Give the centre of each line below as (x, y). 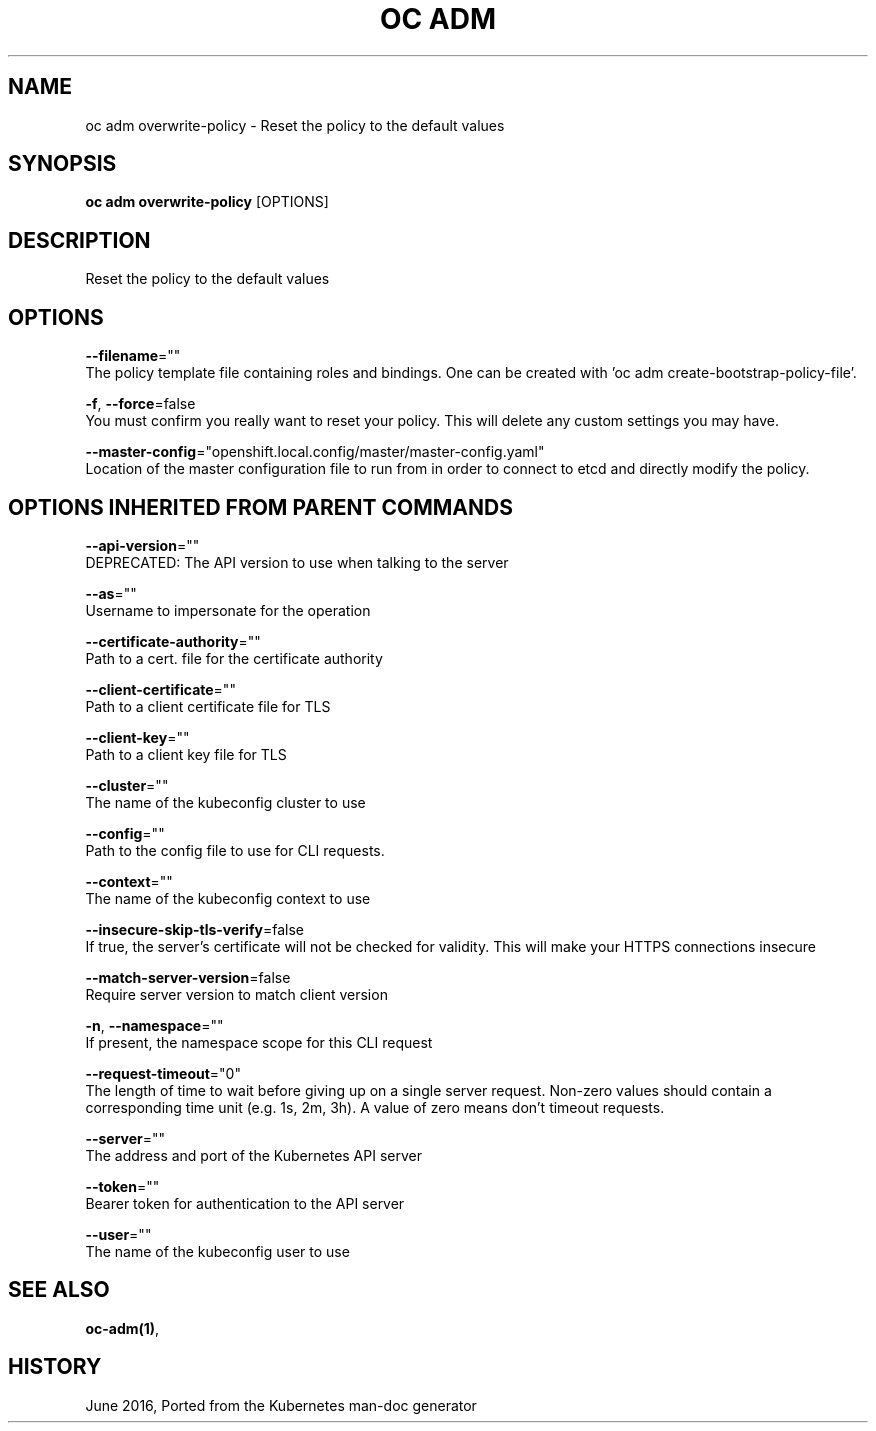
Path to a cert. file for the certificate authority (234, 658)
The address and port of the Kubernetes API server (253, 1155)
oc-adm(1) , (122, 1328)
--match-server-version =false (188, 977)
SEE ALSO (59, 1290)
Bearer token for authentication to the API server (245, 1203)
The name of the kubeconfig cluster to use (225, 802)
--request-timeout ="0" (163, 1073)
